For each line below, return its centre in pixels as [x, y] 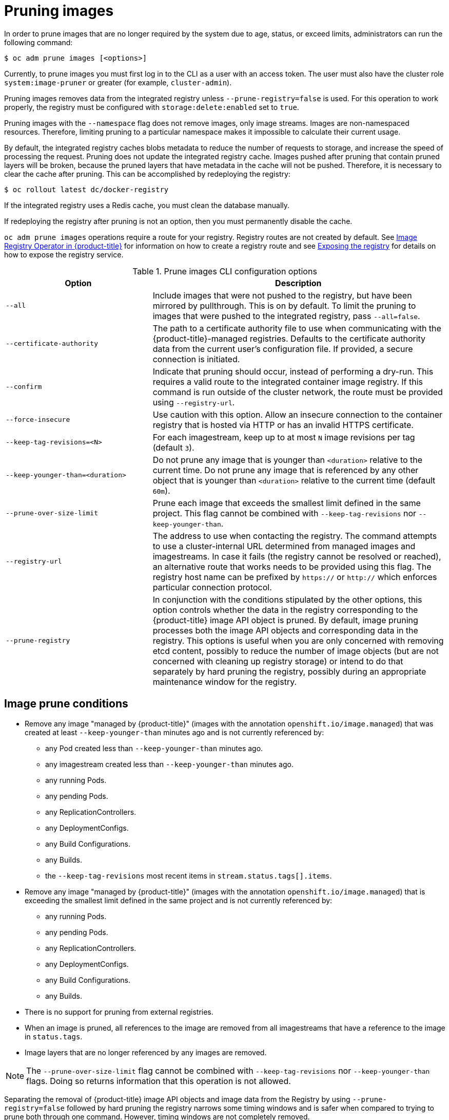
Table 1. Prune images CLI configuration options [225, 271]
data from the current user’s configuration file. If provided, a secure [283, 349]
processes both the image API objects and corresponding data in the [285, 630]
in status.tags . [54, 1036]
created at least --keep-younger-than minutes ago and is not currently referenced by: [174, 732]
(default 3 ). [173, 447]
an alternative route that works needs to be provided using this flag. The [292, 566]
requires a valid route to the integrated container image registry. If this [288, 381]
